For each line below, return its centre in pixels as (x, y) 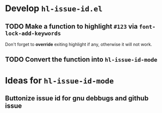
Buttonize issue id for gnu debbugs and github (77, 98)
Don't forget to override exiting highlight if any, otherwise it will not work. (79, 44)
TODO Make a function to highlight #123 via (71, 26)
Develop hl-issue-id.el (54, 8)
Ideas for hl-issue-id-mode (60, 80)
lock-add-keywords (33, 33)
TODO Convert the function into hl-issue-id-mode (81, 59)
